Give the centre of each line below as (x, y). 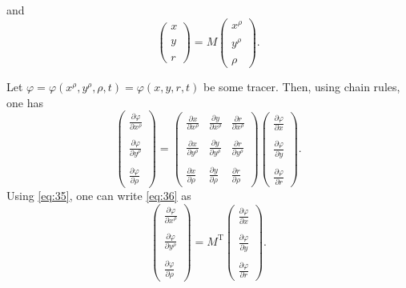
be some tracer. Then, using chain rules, (302, 86)
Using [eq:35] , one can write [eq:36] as (99, 196)
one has (25, 102)
